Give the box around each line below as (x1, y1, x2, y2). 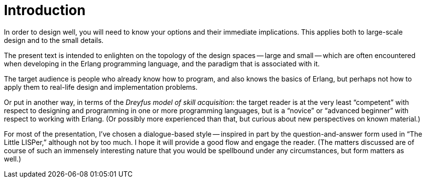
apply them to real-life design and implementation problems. (4, 82, 198, 91)
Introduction (4, 2, 86, 19)
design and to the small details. (4, 36, 104, 44)
